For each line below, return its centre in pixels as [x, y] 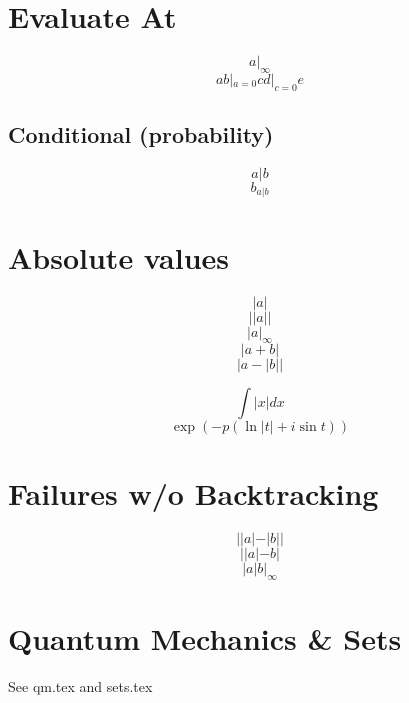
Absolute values [119, 256]
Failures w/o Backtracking [193, 493]
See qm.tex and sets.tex [80, 686]
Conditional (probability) [141, 134]
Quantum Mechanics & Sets [205, 638]
